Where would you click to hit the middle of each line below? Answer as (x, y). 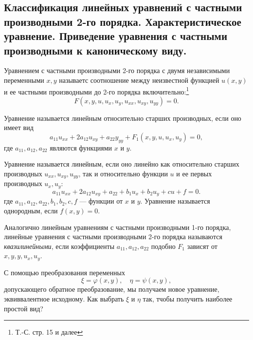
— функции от (101, 201)
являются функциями (81, 147)
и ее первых (194, 173)
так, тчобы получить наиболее (188, 298)
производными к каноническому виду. (95, 50)
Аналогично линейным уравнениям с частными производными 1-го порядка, (117, 227)
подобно (163, 246)
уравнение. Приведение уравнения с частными (116, 36)
